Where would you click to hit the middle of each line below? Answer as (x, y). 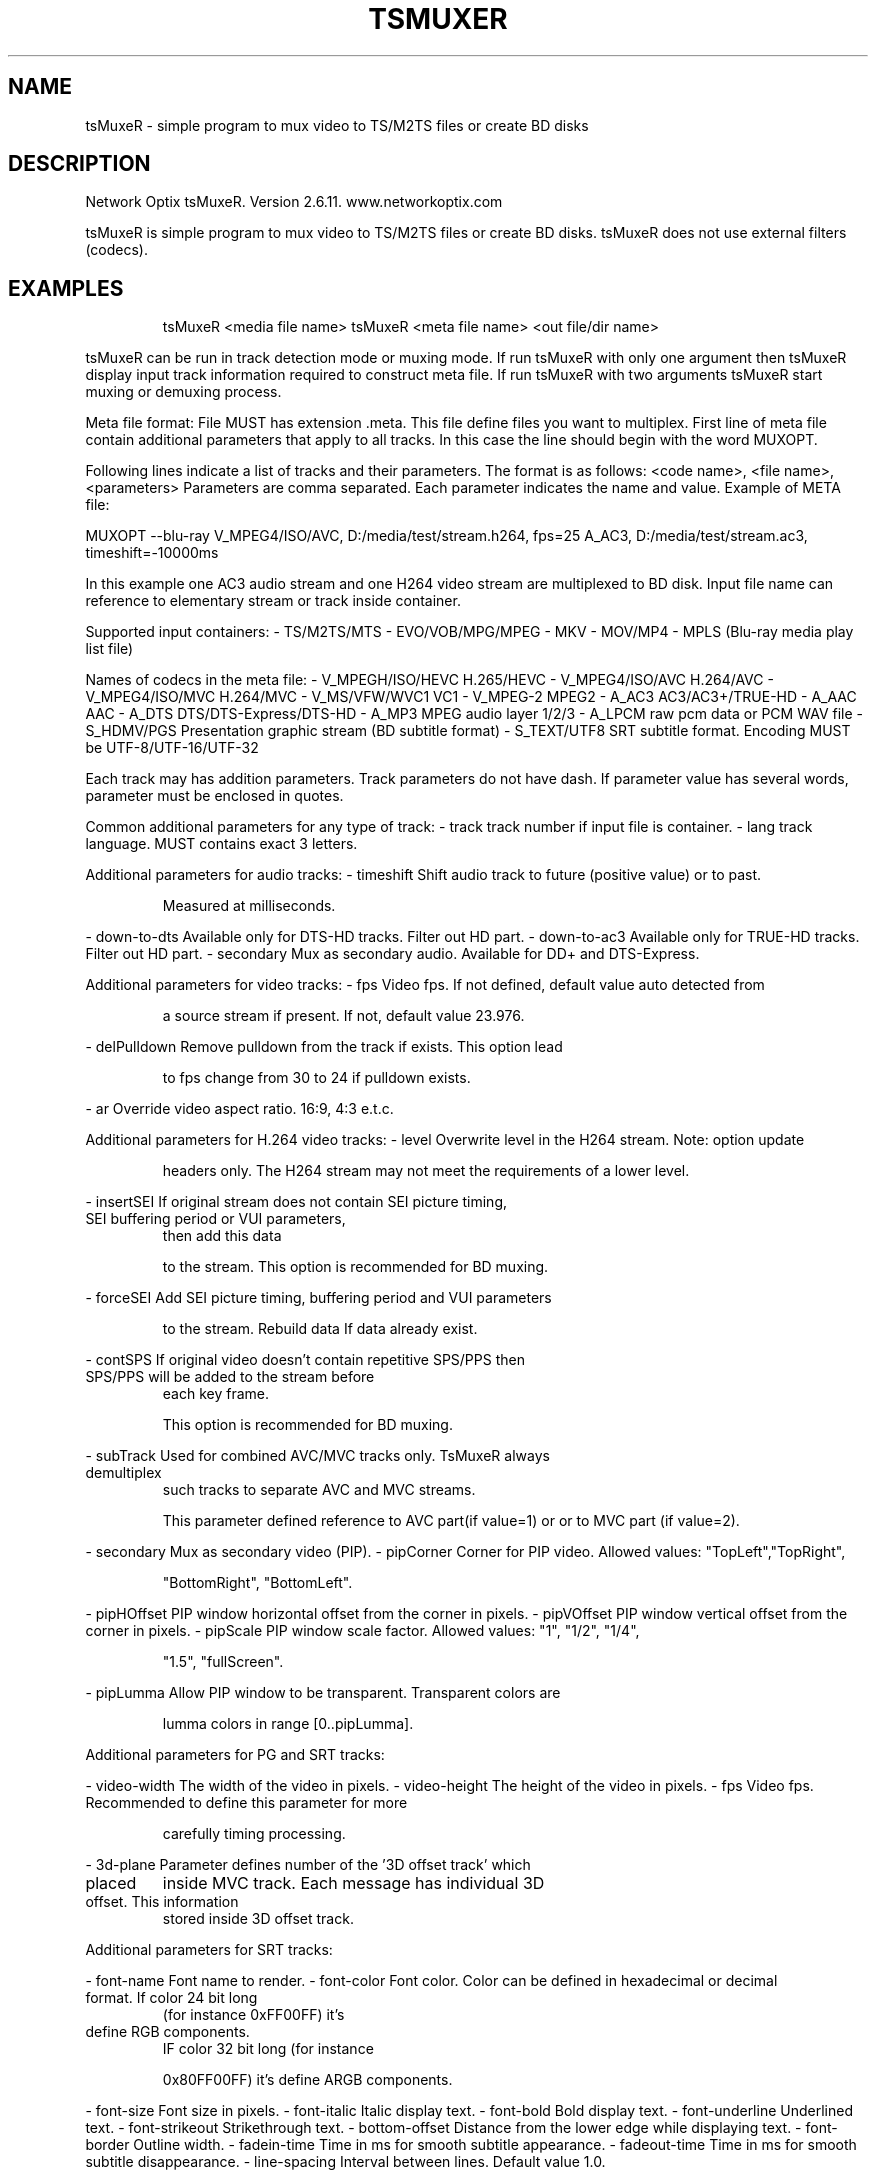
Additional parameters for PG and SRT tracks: (235, 1755)
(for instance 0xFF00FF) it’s (253, 2015)
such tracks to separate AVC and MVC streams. (319, 1490)
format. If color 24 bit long (171, 1998)
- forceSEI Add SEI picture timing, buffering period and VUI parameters (318, 1298)
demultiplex (123, 1473)
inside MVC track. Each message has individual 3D (353, 1883)
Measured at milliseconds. (249, 906)
